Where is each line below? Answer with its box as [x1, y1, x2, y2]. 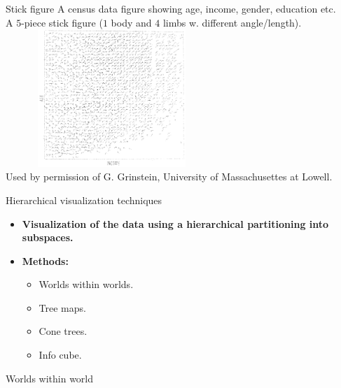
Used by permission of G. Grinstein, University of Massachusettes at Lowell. [6, 169, 333, 184]
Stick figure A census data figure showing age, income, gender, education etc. [6, 1, 336, 15]
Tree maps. [39, 300, 86, 315]
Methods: [22, 253, 69, 268]
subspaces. [22, 230, 74, 245]
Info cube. [39, 347, 82, 362]
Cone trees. [39, 324, 88, 338]
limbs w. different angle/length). [162, 15, 302, 29]
